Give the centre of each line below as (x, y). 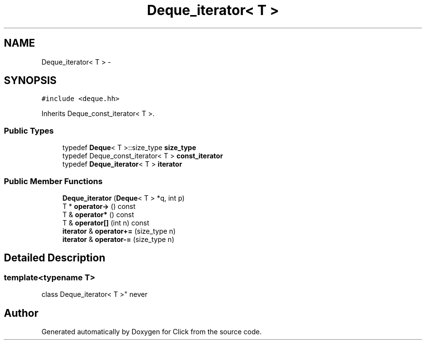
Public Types (29, 130)
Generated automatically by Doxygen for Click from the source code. (152, 332)
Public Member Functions (53, 181)
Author (21, 313)
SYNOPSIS (30, 81)
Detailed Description (55, 258)
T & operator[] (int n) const (106, 223)
